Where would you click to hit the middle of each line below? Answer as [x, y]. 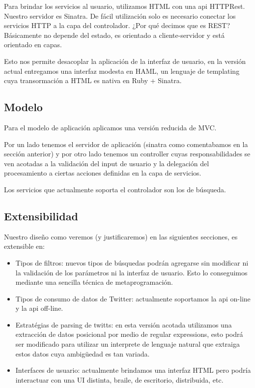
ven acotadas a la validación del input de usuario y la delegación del [107, 163]
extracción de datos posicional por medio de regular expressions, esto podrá [129, 334]
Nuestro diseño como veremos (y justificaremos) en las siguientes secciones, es [121, 236]
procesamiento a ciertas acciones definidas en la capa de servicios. [103, 173]
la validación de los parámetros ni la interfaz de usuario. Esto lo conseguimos [131, 272]
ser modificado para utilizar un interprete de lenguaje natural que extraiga [127, 344]
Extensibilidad [41, 216]
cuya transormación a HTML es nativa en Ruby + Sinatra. [93, 80]
